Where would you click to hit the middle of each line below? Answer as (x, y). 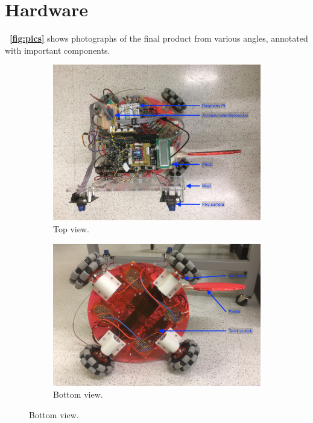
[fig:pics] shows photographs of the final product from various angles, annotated (159, 38)
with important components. (58, 50)
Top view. (71, 228)
